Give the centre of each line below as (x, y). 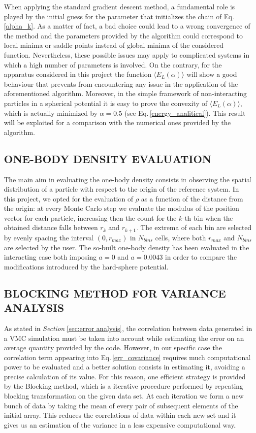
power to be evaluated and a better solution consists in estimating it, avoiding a (125, 367)
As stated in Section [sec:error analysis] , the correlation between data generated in (128, 328)
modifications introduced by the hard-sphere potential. (86, 266)
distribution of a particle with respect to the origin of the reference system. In (122, 189)
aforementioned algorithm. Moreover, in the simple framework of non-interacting (126, 93)
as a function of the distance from (192, 198)
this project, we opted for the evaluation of (69, 198)
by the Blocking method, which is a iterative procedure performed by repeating (124, 386)
